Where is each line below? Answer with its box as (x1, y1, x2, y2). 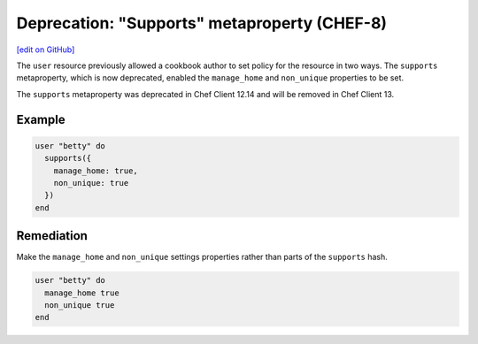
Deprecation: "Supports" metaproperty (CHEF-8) (16, 13, 388, 33)
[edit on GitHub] (16, 44, 75, 55)
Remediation (16, 228, 89, 243)
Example (16, 111, 66, 127)
